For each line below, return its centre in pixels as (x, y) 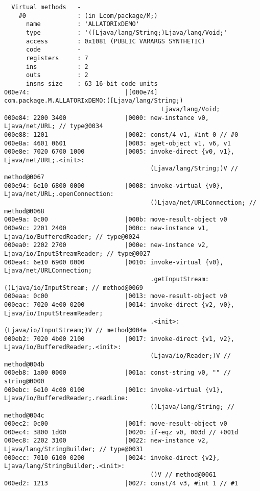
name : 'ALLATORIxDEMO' (82, 24)
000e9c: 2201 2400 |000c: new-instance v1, (107, 228)
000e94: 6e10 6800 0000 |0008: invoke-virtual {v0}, (114, 186)
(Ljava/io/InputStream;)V (48, 330)
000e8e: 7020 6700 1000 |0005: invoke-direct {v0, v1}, (120, 152)
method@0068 (24, 211)
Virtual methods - (46, 7)
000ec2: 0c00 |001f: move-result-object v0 (116, 424)
